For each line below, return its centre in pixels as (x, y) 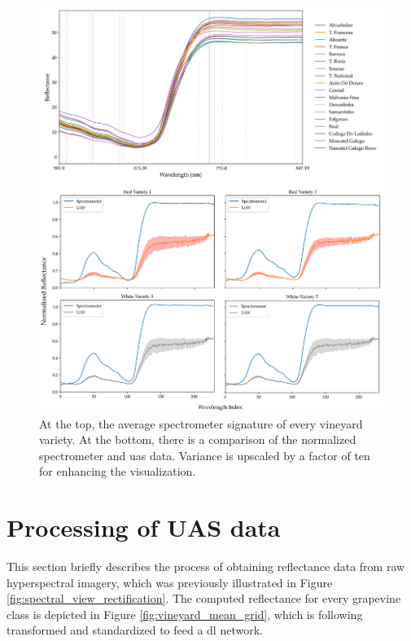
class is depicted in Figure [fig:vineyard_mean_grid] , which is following (185, 614)
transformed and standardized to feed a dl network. (135, 630)
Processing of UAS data (144, 527)
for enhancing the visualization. (118, 471)
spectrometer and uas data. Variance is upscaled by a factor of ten (205, 455)
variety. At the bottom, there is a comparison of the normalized (198, 439)
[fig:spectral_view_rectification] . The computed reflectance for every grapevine (204, 598)
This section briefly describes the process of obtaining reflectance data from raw (206, 566)
